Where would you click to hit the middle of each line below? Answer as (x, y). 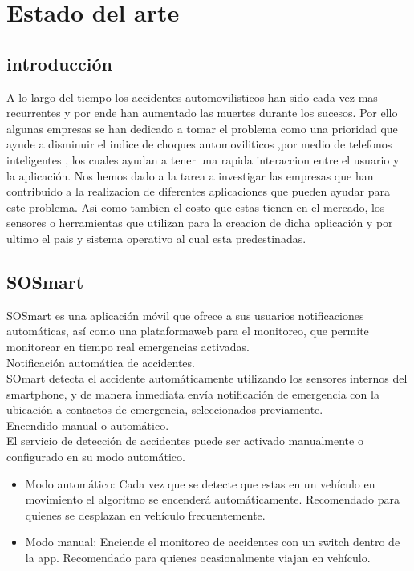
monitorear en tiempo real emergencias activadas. (128, 346)
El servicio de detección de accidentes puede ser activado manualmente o (185, 441)
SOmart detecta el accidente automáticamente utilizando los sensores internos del (207, 378)
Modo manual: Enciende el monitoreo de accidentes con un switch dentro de (213, 542)
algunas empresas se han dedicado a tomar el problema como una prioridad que (202, 128)
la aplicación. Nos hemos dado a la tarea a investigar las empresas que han (190, 175)
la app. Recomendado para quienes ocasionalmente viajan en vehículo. (198, 558)
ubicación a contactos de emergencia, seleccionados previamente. (165, 409)
